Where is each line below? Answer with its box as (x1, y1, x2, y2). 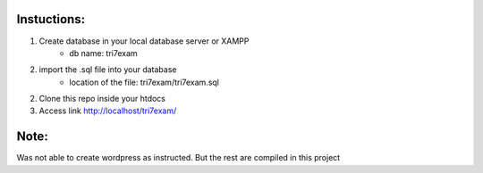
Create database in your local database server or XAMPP (38, 36, 250, 46)
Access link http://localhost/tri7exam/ (38, 105, 177, 116)
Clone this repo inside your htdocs (38, 94, 165, 104)
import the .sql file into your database (38, 64, 177, 75)
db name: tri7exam (69, 47, 138, 58)
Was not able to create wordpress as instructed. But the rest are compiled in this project (16, 152, 341, 163)
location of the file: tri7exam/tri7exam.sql (69, 77, 219, 87)
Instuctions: (16, 12, 85, 27)
